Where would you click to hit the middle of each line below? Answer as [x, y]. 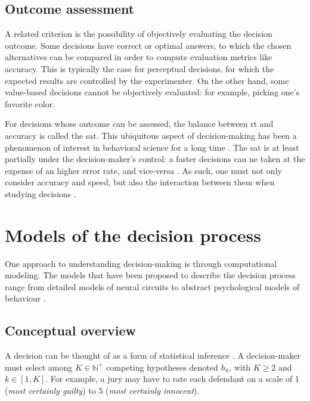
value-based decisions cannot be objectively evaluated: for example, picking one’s [152, 92]
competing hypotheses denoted [162, 367]
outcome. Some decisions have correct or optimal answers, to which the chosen [148, 45]
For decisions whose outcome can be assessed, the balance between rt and [139, 124]
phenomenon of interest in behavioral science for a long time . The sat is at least [152, 147]
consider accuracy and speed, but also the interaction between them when [140, 182]
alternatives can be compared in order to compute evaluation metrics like [139, 57]
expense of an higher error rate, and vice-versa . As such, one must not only [143, 170]
